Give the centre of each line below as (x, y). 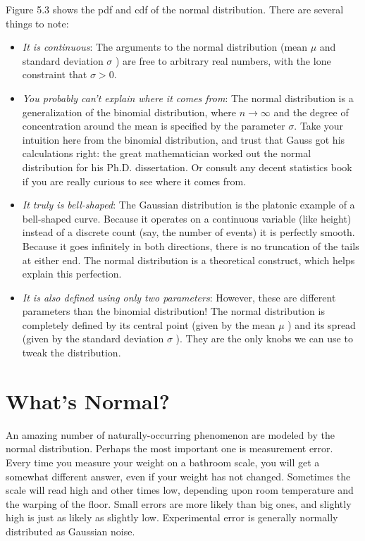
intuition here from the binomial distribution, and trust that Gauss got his (184, 139)
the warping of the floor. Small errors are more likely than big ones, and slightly (179, 503)
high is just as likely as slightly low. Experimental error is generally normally (172, 517)
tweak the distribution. (72, 353)
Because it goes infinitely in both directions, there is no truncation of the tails (191, 245)
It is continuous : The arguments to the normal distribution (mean (165, 47)
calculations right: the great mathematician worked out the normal (167, 153)
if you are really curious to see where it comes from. (134, 181)
